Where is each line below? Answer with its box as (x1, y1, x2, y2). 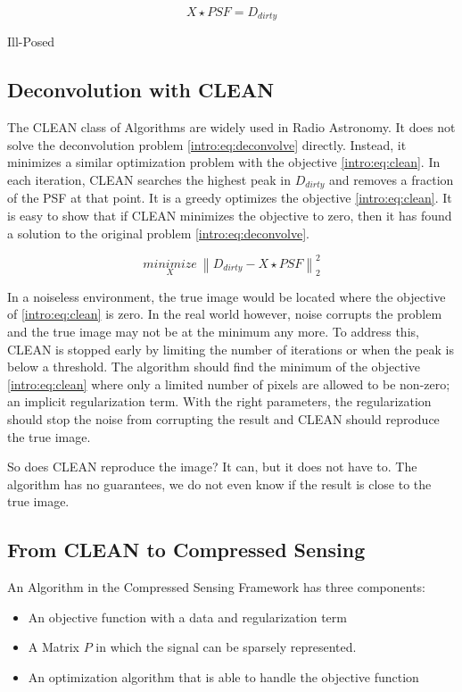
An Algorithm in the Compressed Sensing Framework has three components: (7, 578, 425, 596)
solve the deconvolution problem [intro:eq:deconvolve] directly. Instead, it (7, 135, 407, 154)
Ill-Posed (7, 32, 55, 51)
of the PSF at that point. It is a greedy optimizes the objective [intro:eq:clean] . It (7, 188, 452, 207)
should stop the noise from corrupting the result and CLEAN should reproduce (7, 409, 440, 428)
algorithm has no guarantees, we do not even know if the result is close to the (7, 474, 432, 493)
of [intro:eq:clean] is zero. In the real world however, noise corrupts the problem (7, 304, 442, 323)
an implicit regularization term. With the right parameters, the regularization (7, 392, 432, 411)
